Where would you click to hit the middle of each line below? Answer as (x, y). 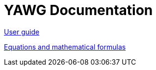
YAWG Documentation (78, 10)
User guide (22, 32)
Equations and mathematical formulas (65, 47)
